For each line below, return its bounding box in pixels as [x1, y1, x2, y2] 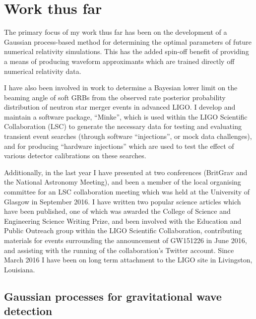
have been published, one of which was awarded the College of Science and [4, 206, 231, 216]
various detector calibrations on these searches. [4, 150, 146, 161]
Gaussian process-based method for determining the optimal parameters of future [4, 36, 252, 47]
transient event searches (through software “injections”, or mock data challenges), [4, 131, 252, 141]
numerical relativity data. [4, 65, 81, 76]
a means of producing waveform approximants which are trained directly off [4, 56, 235, 66]
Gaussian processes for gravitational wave [4, 288, 222, 304]
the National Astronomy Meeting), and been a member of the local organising [4, 177, 241, 187]
